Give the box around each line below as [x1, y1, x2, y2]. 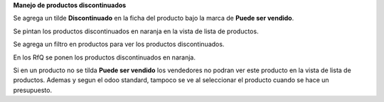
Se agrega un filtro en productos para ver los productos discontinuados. [13, 40, 225, 49]
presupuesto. [13, 86, 53, 94]
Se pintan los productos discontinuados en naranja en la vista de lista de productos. [13, 27, 259, 35]
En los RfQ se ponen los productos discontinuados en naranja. [13, 53, 196, 62]
